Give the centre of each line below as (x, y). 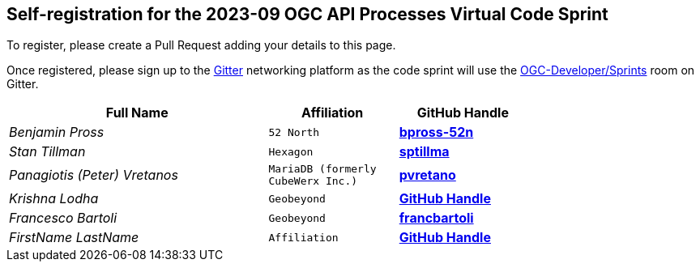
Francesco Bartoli (63, 218)
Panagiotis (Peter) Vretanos (94, 175)
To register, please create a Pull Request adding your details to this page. (201, 45)
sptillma (424, 152)
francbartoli (436, 218)
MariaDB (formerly (322, 169)
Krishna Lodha (54, 199)
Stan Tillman (47, 152)
